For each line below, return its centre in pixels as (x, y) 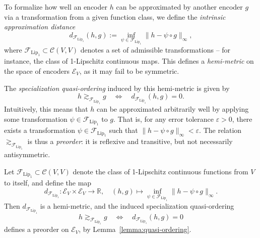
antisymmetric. (27, 154)
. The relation (220, 130)
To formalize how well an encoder (56, 7)
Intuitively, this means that (46, 109)
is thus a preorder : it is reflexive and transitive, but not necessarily (130, 141)
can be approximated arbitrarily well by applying (173, 109)
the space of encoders (37, 71)
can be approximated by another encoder (179, 7)
